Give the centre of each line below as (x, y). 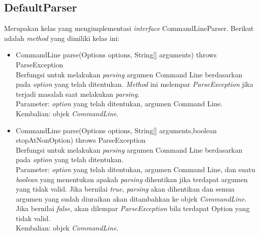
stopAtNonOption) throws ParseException (81, 140)
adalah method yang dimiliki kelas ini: (62, 38)
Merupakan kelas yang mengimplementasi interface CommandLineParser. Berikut (129, 28)
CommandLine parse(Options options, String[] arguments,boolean (116, 130)
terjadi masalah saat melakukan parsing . (78, 94)
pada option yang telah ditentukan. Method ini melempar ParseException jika (134, 84)
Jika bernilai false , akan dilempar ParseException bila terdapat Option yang (132, 208)
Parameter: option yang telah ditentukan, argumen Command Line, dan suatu (135, 169)
